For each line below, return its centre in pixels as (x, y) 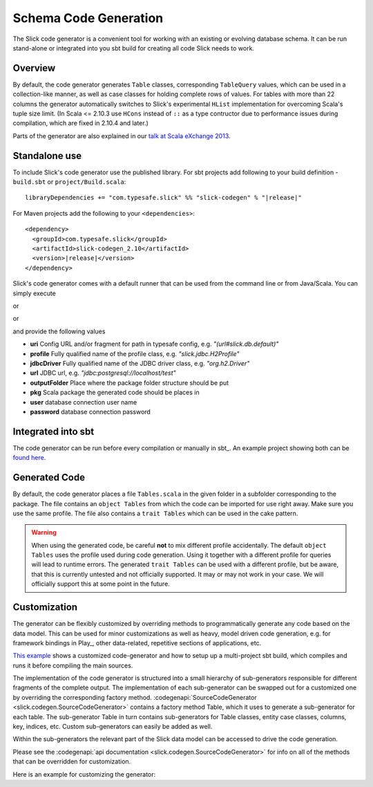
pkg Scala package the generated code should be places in (115, 392)
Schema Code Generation (88, 18)
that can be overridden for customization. (72, 761)
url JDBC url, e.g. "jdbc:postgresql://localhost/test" (103, 373)
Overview (34, 68)
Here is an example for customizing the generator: (84, 774)
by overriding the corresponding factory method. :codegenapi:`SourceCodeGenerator (135, 697)
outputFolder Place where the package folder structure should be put (130, 382)
